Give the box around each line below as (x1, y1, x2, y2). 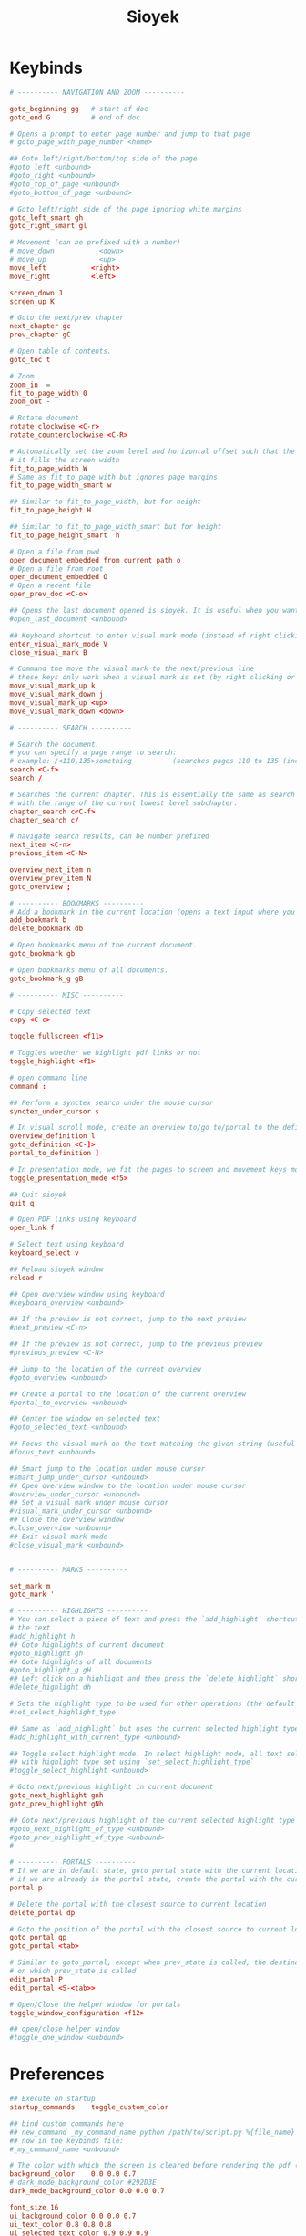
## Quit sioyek (9, 1190, 67, 1199)
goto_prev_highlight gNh (9, 1799, 104, 1808)
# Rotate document (9, 413, 79, 423)
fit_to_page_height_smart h (9, 531, 120, 540)
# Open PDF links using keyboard (9, 1215, 137, 1224)
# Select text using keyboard (9, 1240, 125, 1249)
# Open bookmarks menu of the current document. (9, 941, 198, 950)
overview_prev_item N (9, 874, 92, 883)
